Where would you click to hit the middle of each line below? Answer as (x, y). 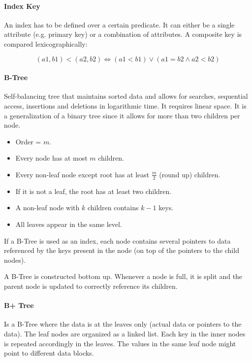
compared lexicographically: (46, 43)
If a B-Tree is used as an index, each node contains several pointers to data (117, 240)
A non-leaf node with (47, 208)
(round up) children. (190, 174)
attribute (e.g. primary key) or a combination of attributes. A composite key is (123, 34)
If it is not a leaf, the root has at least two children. (94, 191)
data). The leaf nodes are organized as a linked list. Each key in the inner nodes (125, 333)
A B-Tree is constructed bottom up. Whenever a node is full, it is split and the (123, 276)
